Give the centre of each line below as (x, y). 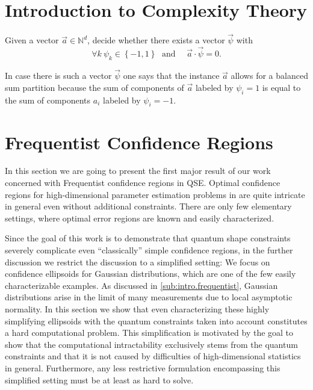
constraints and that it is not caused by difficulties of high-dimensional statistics (153, 356)
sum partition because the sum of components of (95, 87)
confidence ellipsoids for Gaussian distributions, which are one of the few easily (150, 274)
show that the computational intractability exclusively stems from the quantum (151, 344)
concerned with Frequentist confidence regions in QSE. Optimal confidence (143, 183)
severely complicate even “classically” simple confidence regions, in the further (149, 250)
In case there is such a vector (58, 76)
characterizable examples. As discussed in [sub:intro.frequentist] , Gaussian (141, 285)
